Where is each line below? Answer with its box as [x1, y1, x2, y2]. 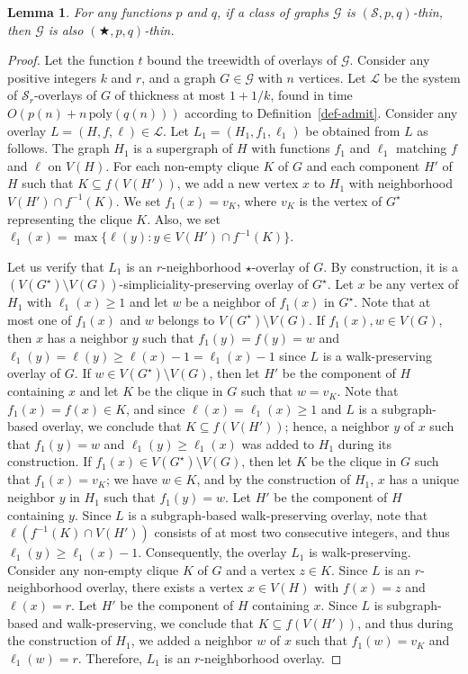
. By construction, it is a [323, 256, 458, 275]
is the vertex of [299, 191, 382, 210]
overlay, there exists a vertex [85, 578, 244, 597]
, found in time [270, 85, 353, 104]
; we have [105, 470, 157, 489]
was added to [241, 434, 315, 453]
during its [337, 434, 392, 453]
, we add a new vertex [176, 174, 299, 193]
